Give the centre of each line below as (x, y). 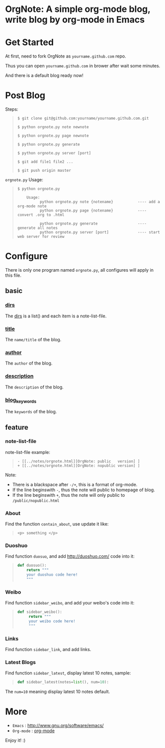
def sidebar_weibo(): (40, 612)
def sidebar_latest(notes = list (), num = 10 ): (63, 682)
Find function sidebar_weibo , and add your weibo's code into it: (70, 603)
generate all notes (38, 228)
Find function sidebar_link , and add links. (48, 650)
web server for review (41, 237)
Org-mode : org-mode (33, 731)
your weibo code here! (52, 621)
